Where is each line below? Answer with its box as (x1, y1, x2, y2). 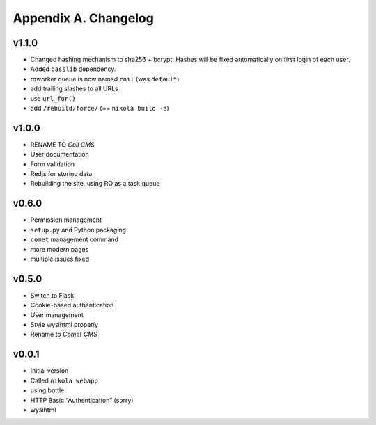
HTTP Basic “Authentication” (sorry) (30, 396, 134, 404)
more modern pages (30, 245, 89, 253)
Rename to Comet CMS (30, 330, 97, 339)
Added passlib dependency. (30, 65, 116, 73)
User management (30, 310, 84, 319)
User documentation (30, 150, 90, 159)
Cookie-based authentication (30, 301, 114, 310)
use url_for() (30, 94, 76, 102)
